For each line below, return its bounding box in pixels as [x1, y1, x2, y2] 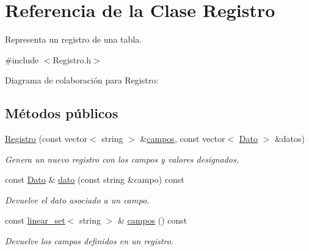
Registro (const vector [5, 132, 87, 145]
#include [5, 53, 39, 66]
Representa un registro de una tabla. [5, 33, 142, 46]
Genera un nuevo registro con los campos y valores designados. [5, 152, 239, 165]
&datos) [274, 132, 305, 145]
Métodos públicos [5, 104, 118, 122]
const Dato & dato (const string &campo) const [5, 173, 184, 186]
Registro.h [53, 53, 92, 66]
